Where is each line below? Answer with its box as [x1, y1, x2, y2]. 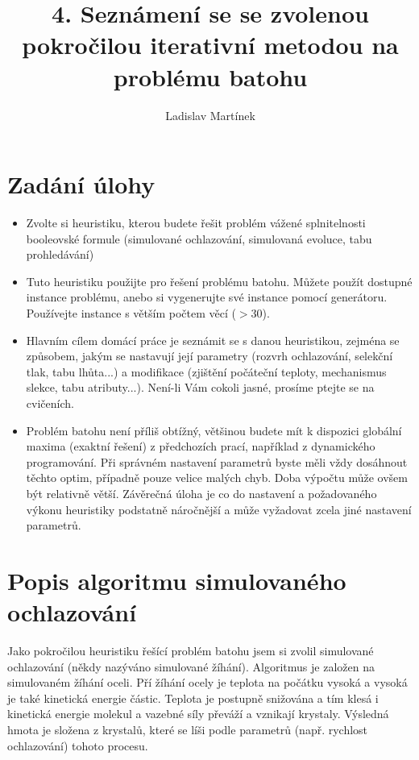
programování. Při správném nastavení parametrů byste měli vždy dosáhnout [26, 453, 408, 470]
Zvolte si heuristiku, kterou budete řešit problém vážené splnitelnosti [26, 214, 366, 231]
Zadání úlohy [7, 168, 156, 201]
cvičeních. [26, 394, 74, 411]
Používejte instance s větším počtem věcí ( [26, 305, 236, 321]
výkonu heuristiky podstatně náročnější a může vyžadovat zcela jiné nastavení [26, 500, 412, 517]
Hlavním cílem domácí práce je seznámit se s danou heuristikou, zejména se [26, 331, 400, 348]
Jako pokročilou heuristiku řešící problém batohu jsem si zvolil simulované [7, 642, 374, 659]
